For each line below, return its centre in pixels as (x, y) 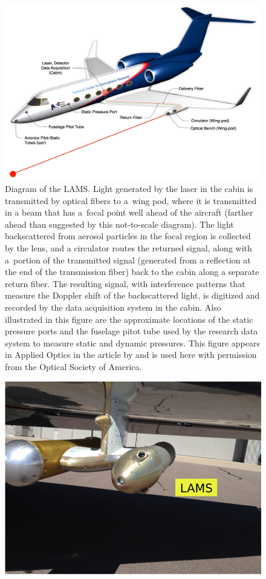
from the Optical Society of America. (73, 366)
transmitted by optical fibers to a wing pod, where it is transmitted (131, 200)
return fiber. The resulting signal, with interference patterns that (125, 283)
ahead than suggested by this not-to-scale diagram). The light (119, 224)
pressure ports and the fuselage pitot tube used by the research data (131, 331)
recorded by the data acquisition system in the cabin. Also (113, 307)
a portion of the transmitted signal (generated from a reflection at (128, 260)
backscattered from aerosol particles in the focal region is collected (128, 236)
